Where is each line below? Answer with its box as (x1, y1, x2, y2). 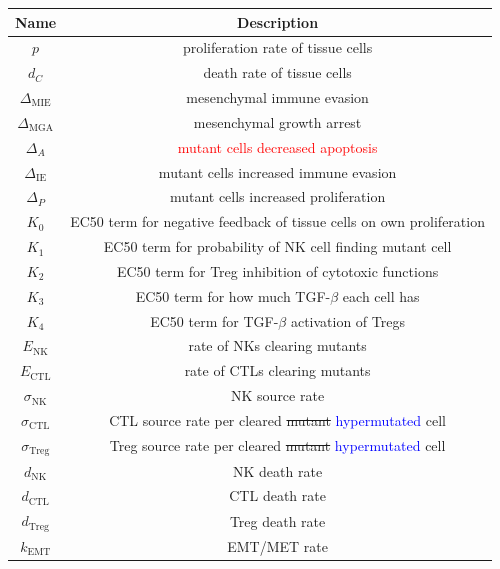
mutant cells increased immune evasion (158, 161, 397, 182)
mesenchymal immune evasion (186, 87, 369, 108)
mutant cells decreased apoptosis (177, 136, 378, 157)
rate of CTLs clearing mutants (184, 360, 371, 381)
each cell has (342, 285, 420, 306)
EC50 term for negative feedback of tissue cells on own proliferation (70, 211, 485, 232)
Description (237, 11, 319, 32)
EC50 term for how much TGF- (135, 285, 331, 306)
